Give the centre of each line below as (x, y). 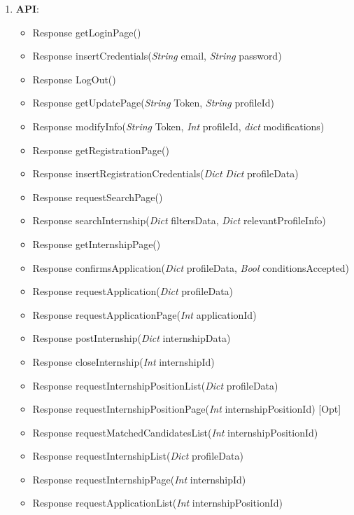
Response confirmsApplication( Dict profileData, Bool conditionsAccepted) (191, 267)
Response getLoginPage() (87, 32)
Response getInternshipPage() (97, 243)
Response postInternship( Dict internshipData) (132, 338)
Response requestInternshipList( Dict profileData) (138, 456)
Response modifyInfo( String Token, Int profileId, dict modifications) (178, 126)
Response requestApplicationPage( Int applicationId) (144, 314)
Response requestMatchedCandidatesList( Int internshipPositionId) (175, 432)
